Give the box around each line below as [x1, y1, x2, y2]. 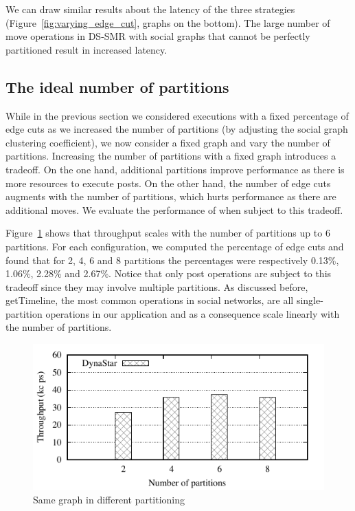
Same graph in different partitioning [33, 492, 185, 507]
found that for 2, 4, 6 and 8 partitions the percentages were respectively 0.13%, [5, 252, 339, 267]
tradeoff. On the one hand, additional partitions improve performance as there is [5, 162, 345, 176]
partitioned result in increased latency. [5, 42, 168, 56]
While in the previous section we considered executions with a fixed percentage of [5, 108, 349, 122]
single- [296, 293, 323, 307]
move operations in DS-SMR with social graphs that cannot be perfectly [5, 29, 310, 43]
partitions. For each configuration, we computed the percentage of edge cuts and [5, 239, 344, 253]
